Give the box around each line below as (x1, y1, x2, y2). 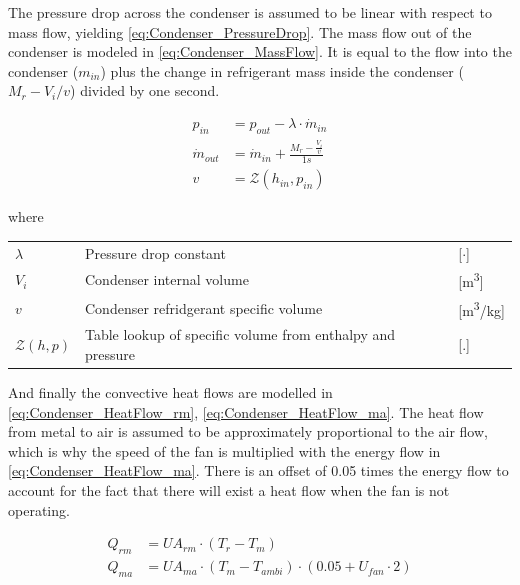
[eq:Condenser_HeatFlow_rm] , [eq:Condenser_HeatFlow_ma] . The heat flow (8, 401, 484, 422)
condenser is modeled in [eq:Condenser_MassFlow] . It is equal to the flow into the (8, 41, 512, 62)
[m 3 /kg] (458, 296, 505, 320)
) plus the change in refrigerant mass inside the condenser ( (100, 60, 464, 81)
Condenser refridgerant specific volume (85, 297, 323, 318)
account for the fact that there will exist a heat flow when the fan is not (8, 480, 450, 501)
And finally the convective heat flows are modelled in (8, 382, 333, 403)
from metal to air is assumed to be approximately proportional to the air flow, (8, 421, 488, 442)
